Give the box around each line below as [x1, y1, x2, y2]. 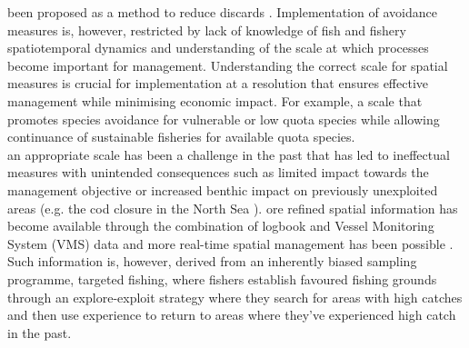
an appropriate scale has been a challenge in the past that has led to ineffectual [7, 144, 450, 164]
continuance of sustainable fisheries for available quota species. [7, 127, 355, 146]
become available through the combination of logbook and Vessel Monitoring [7, 216, 434, 235]
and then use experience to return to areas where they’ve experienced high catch [7, 305, 456, 324]
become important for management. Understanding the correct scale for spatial [7, 55, 448, 75]
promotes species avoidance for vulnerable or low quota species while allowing [7, 109, 440, 128]
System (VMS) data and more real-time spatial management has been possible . [7, 234, 454, 253]
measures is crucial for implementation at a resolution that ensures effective [7, 74, 428, 93]
